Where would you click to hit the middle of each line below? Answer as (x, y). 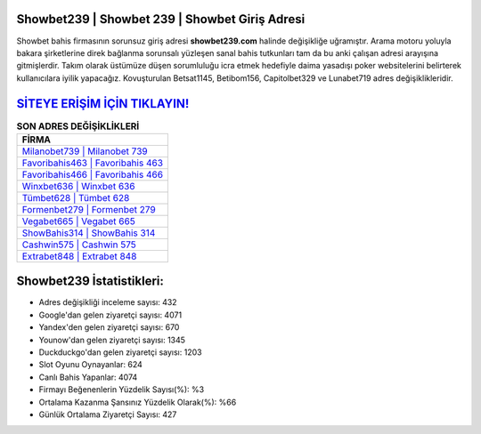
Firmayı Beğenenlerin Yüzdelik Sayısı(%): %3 (122, 390)
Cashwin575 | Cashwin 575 (79, 245)
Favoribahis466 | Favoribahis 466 (93, 174)
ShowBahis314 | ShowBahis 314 (89, 233)
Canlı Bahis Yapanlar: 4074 (88, 377)
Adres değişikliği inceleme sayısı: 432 (108, 302)
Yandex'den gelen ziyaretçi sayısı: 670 (109, 327)
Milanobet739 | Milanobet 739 (85, 151)
